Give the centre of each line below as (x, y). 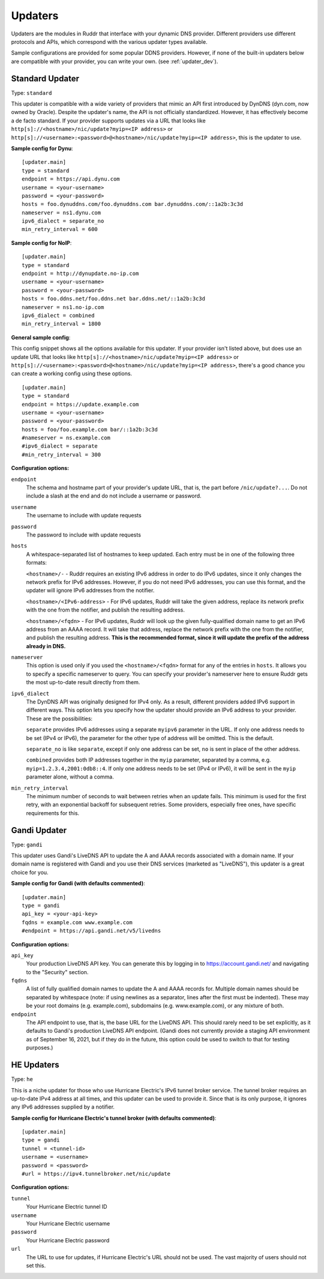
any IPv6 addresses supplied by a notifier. (63, 1107)
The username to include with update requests (84, 516)
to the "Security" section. (57, 972)
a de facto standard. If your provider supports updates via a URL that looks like (109, 121)
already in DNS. (46, 646)
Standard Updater (45, 78)
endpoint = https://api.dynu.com (71, 179)
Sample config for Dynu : (42, 148)
